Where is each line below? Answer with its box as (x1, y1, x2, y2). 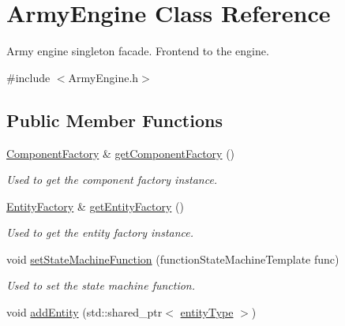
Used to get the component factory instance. (6, 171, 218, 188)
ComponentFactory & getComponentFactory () (6, 144, 235, 161)
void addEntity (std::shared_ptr (6, 304, 163, 320)
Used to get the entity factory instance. (6, 224, 194, 241)
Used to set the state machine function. (6, 277, 196, 294)
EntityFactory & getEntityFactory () (6, 197, 184, 214)
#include (6, 69, 51, 85)
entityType (180, 304, 234, 320)
